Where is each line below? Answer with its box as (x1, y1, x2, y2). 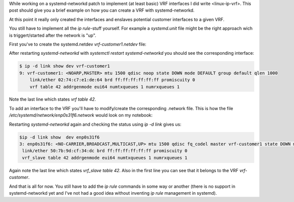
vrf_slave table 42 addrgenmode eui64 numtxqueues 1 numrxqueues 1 (22, 155, 188, 160)
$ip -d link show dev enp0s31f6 (19, 135, 100, 140)
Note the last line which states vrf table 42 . (9, 96, 97, 102)
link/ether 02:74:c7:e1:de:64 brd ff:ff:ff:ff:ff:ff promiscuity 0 (29, 77, 196, 83)
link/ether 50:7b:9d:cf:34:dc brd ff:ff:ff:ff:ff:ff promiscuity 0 (22, 148, 188, 154)
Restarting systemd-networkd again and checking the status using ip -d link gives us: (9, 121, 181, 127)
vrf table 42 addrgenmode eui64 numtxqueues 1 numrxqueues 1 (29, 84, 180, 90)
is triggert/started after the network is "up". (9, 32, 97, 38)
